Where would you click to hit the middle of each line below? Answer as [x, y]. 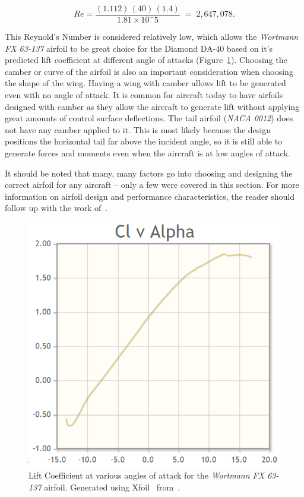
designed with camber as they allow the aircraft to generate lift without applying [152, 106]
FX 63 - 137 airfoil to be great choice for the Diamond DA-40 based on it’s [139, 48]
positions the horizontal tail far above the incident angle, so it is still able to [144, 141]
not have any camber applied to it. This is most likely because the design [138, 129]
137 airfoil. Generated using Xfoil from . [104, 487]
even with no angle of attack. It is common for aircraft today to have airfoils [144, 95]
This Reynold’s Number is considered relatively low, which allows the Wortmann [152, 37]
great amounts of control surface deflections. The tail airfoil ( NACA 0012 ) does [149, 118]
